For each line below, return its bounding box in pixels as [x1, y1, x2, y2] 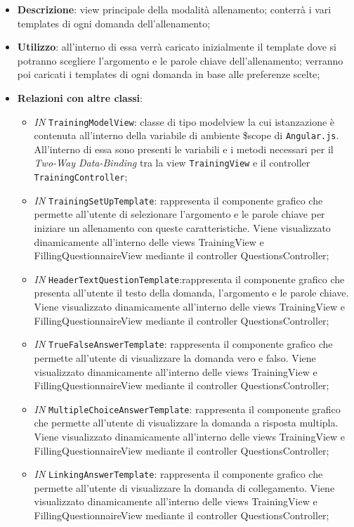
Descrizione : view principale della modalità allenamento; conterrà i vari [17, 2, 332, 16]
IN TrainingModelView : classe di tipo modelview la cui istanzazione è [34, 114, 335, 129]
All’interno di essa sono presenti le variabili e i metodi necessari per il [34, 141, 334, 156]
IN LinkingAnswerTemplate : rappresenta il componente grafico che [34, 467, 323, 481]
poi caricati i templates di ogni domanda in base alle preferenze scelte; [17, 67, 320, 82]
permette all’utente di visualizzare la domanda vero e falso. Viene [34, 350, 316, 365]
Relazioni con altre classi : [17, 90, 143, 105]
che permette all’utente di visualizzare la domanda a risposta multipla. [34, 415, 339, 430]
